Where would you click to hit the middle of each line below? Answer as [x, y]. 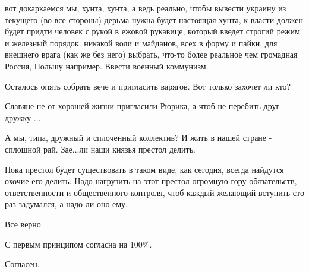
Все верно [23, 224]
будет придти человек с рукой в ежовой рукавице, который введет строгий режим [152, 31]
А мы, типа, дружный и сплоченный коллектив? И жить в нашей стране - [138, 137]
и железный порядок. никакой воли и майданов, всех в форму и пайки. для [141, 42]
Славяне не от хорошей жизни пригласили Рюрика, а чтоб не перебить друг [142, 106]
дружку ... [23, 117]
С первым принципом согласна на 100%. [78, 244]
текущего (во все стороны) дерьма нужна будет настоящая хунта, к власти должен [154, 19]
